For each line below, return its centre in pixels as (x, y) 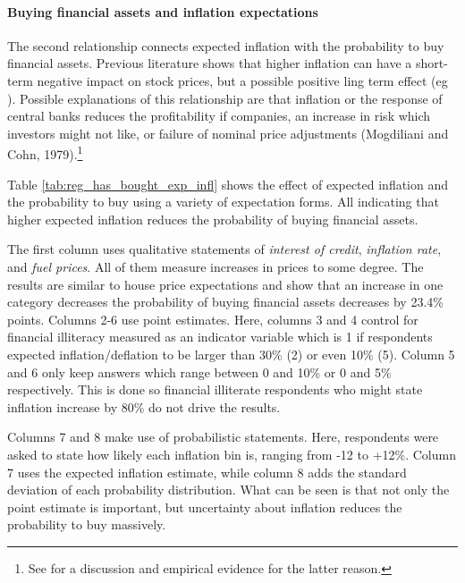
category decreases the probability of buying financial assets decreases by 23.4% (225, 302)
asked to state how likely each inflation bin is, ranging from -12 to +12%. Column (232, 454)
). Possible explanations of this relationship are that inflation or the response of (225, 98)
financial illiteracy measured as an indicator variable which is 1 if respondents (220, 337)
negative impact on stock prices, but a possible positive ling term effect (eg (242, 80)
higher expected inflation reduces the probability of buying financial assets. (213, 219)
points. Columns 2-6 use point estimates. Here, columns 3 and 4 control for (213, 319)
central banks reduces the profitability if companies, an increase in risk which (219, 116)
